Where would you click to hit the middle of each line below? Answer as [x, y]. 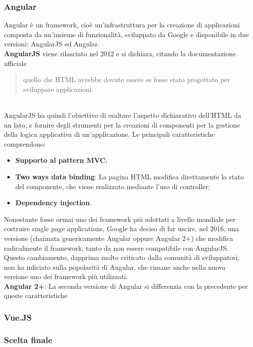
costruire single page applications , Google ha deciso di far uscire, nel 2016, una [122, 228]
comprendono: [25, 143]
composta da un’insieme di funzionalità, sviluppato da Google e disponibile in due [126, 34]
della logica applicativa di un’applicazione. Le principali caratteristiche [109, 134]
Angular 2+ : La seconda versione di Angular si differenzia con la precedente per [126, 286]
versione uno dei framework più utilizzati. [66, 276]
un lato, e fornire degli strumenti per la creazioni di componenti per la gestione [122, 124]
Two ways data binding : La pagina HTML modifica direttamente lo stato [130, 176]
